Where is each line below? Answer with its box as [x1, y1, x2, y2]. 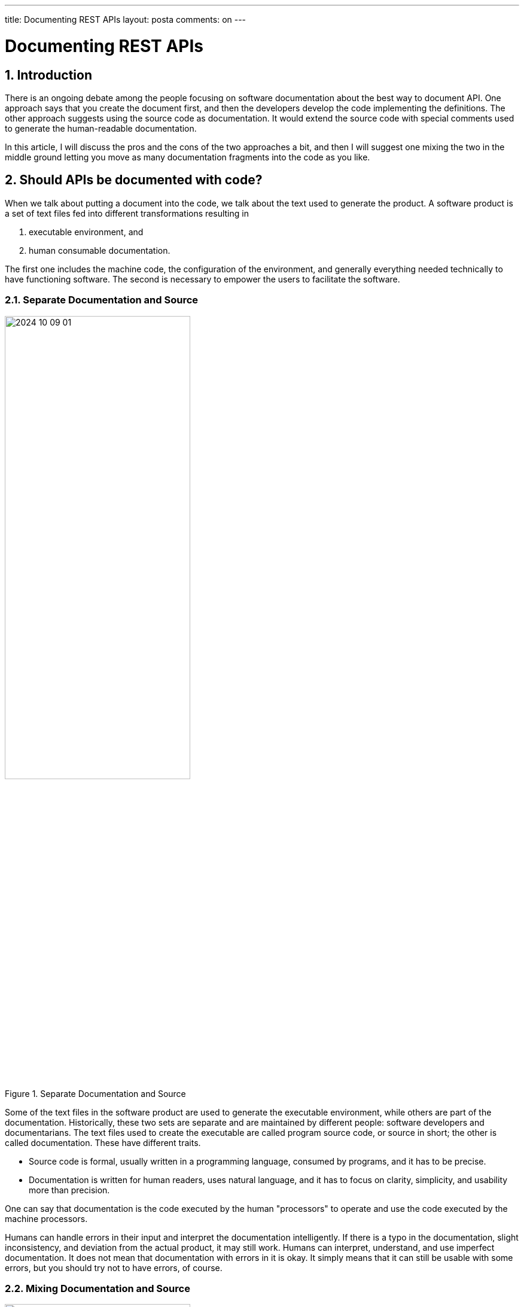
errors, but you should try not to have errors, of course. [5, 1262, 223, 1273]
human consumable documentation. [29, 245, 170, 256]
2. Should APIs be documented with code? [5, 172, 263, 188]
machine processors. [5, 1213, 88, 1224]
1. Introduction [5, 67, 92, 83]
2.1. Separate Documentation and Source [5, 294, 199, 306]
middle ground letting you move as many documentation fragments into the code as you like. [5, 151, 370, 162]
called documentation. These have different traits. [5, 1137, 201, 1148]
